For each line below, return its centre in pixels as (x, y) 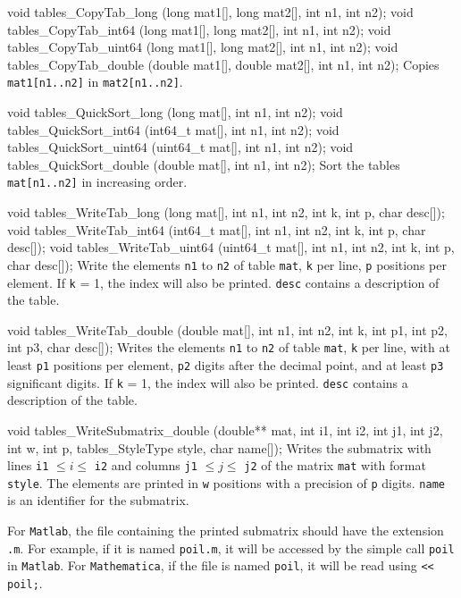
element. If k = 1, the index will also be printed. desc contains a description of (223, 282)
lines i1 (28, 465)
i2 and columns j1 (146, 465)
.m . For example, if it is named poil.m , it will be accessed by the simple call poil (231, 547)
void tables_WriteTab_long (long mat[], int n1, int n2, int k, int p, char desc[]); (226, 212)
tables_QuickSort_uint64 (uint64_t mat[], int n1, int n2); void (180, 147)
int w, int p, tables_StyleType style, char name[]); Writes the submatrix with (219, 447)
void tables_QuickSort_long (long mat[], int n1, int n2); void (175, 112)
